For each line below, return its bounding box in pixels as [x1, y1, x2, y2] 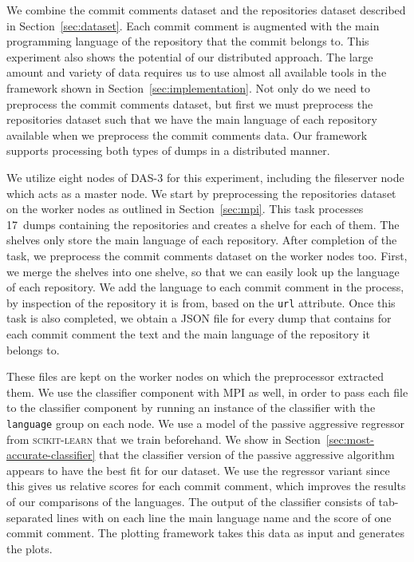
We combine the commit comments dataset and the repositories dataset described [6, 2, 406, 18]
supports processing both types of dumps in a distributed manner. [6, 142, 330, 159]
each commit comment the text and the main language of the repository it [6, 325, 370, 342]
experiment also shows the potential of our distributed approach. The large [6, 48, 373, 65]
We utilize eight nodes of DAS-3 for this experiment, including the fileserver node [6, 168, 404, 185]
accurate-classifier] [6, 446, 96, 463]
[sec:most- [325, 430, 374, 447]
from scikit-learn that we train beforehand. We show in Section [6, 430, 321, 447]
